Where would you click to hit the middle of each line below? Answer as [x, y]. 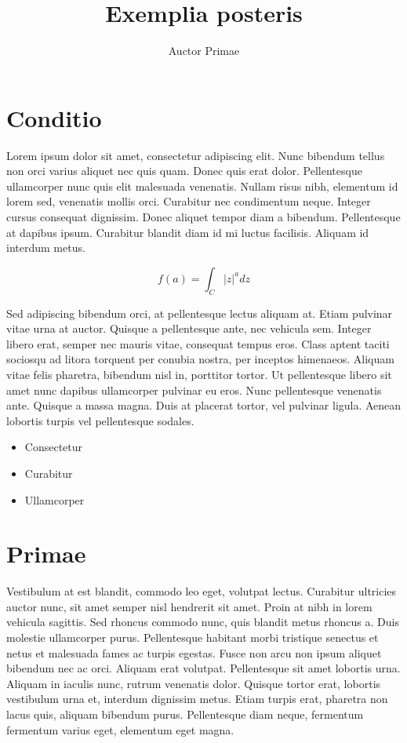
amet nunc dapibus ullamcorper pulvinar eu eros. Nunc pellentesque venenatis [194, 390]
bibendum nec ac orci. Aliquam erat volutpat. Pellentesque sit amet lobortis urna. [203, 668]
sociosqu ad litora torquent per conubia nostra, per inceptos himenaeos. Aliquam [200, 359]
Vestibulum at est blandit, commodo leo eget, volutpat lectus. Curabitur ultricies [202, 591]
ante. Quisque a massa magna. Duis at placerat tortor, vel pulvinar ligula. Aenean [204, 405]
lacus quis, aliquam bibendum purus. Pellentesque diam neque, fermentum [185, 714]
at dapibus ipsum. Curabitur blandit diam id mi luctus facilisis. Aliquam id [188, 232]
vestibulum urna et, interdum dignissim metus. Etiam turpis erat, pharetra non [197, 699]
